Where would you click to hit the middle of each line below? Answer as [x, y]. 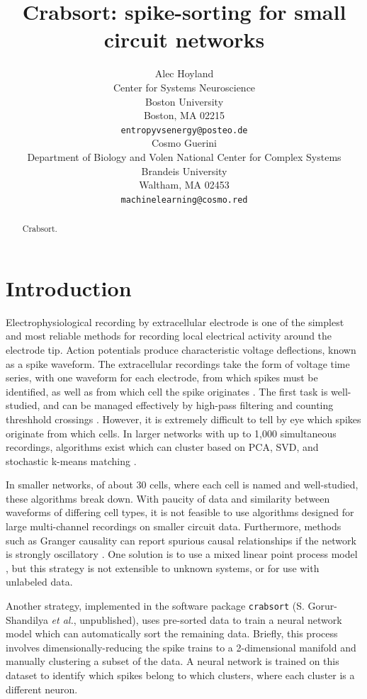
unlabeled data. [39, 582]
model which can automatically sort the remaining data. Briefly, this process [172, 633]
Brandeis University [184, 170]
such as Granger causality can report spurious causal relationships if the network [181, 540]
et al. [62, 619]
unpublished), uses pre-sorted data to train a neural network [211, 619]
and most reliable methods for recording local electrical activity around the [169, 336]
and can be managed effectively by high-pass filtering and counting [188, 405]
